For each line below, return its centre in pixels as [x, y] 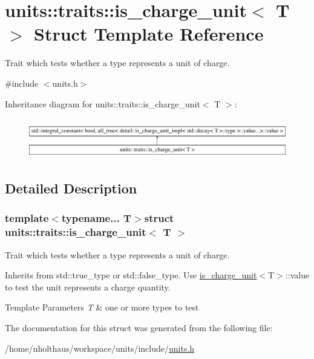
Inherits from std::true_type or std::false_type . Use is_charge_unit [131, 275]
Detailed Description [71, 188]
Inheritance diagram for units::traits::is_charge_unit [103, 103]
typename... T [96, 218]
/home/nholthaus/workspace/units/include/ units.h [100, 348]
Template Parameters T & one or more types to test [102, 307]
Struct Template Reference [149, 34]
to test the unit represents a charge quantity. [88, 287]
